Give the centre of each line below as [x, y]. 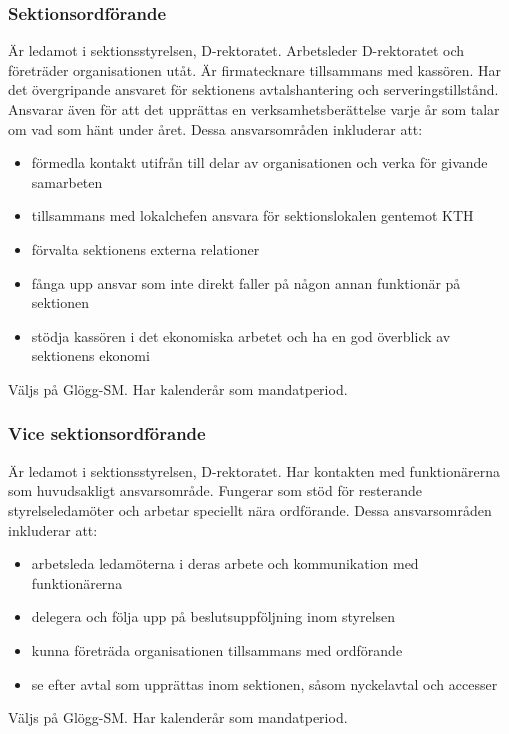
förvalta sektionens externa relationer [145, 248]
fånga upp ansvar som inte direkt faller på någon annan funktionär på [246, 282]
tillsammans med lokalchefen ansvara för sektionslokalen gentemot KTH [252, 215]
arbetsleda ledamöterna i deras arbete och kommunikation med [225, 563]
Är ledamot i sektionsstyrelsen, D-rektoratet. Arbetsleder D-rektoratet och [236, 50]
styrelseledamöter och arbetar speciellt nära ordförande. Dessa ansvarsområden [250, 509]
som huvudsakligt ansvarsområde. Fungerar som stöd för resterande [215, 490]
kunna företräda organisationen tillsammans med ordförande [217, 649]
